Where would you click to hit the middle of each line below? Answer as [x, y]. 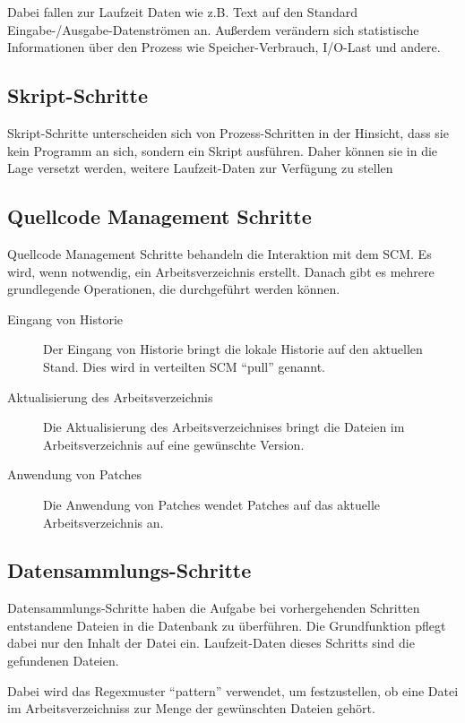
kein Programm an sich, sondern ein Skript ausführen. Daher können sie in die [223, 150]
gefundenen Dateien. [63, 661]
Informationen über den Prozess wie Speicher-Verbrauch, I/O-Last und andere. [224, 47]
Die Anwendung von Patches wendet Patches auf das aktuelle [212, 504]
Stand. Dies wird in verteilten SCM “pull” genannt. [185, 366]
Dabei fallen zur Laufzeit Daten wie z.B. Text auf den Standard [182, 12]
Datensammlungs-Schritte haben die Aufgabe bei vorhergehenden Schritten [214, 608]
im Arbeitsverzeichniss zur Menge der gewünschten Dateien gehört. [191, 708]
